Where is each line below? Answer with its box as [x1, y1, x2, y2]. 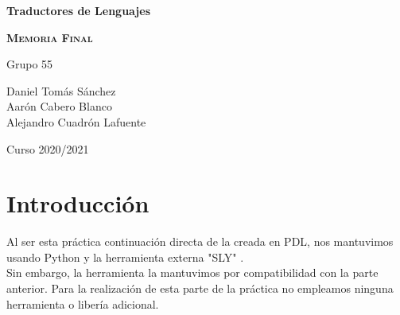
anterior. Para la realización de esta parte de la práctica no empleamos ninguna [6, 280, 394, 297]
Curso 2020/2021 [6, 140, 89, 157]
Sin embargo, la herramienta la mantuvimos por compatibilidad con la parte [6, 264, 379, 281]
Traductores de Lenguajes [6, 2, 151, 18]
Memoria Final [6, 29, 93, 45]
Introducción [6, 187, 150, 220]
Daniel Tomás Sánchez [6, 82, 116, 99]
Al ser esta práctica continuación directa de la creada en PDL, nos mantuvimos [6, 233, 394, 250]
